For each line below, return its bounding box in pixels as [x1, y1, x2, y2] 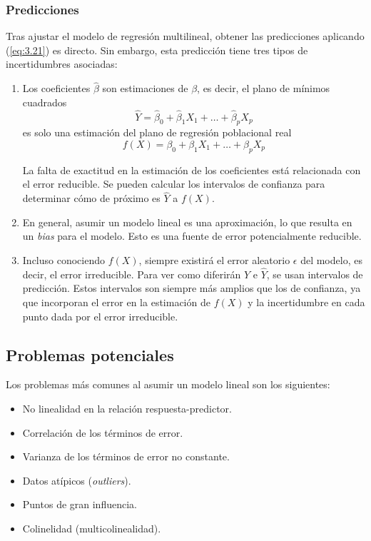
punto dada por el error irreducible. [22, 308, 178, 323]
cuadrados [22, 94, 67, 109]
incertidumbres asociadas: [6, 56, 118, 71]
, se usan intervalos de [266, 266, 363, 281]
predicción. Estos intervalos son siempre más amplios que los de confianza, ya [22, 280, 361, 295]
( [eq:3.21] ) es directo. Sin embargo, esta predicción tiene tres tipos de [6, 42, 308, 57]
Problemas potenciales [6, 343, 174, 365]
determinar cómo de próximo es [22, 191, 161, 206]
